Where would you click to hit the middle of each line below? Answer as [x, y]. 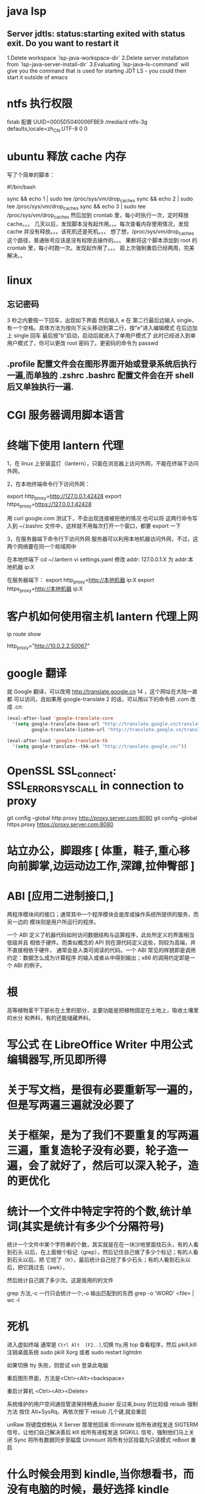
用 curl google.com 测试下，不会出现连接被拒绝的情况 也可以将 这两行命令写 [102, 518]
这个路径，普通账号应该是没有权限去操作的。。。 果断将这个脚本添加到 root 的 [102, 240]
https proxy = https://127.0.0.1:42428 [49, 505]
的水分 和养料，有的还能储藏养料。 [50, 1018]
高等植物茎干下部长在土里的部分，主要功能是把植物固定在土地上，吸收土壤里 [103, 1010]
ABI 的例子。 [30, 965]
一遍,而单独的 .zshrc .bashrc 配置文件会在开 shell [100, 376]
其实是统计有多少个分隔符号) [93, 1227]
